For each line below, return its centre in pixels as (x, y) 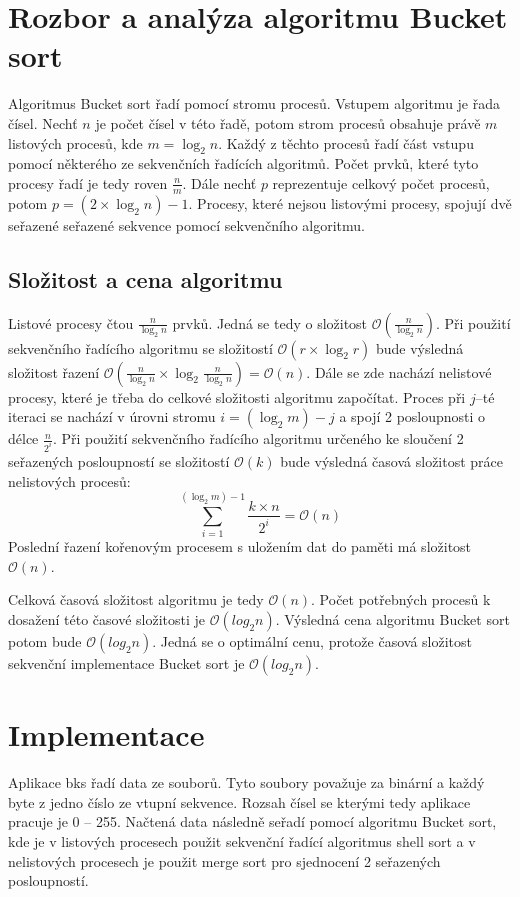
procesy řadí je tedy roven (88, 182)
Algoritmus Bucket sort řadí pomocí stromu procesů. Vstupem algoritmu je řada (254, 103)
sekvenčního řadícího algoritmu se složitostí (140, 347)
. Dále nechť (219, 182)
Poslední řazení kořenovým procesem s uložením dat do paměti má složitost (240, 546)
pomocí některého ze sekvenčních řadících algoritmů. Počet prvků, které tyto (243, 163)
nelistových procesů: (69, 480)
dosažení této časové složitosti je (107, 619)
